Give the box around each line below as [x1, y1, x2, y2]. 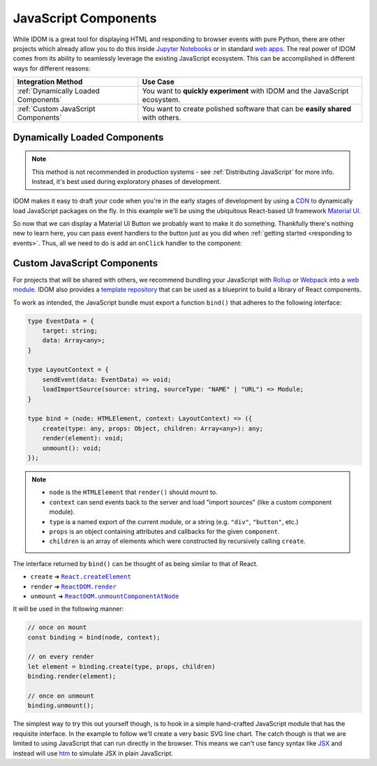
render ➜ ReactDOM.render [30, 582, 117, 591]
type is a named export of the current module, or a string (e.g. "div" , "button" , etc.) [49, 517, 299, 526]
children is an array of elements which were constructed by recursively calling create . [49, 537, 306, 545]
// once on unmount [27, 692, 94, 700]
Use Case [142, 77, 175, 87]
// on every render [27, 653, 94, 660]
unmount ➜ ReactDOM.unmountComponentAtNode [30, 591, 179, 600]
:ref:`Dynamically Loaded [17, 86, 101, 96]
